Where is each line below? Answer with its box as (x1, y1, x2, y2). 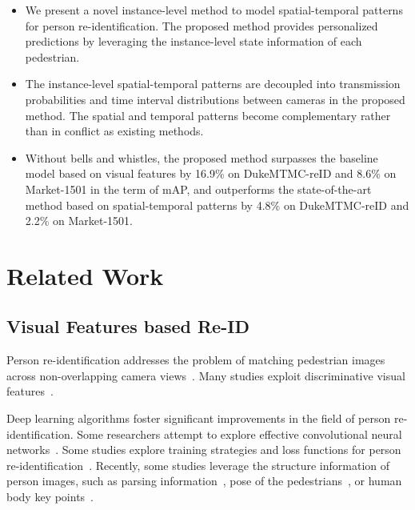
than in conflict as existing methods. (25, 122, 204, 139)
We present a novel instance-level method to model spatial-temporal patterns (25, 2, 403, 18)
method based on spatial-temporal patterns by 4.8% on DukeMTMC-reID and (25, 196, 409, 213)
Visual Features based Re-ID (6, 314, 249, 339)
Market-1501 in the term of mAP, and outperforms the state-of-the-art (25, 180, 372, 197)
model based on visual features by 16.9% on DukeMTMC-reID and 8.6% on (25, 165, 397, 182)
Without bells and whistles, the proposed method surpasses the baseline (25, 149, 378, 166)
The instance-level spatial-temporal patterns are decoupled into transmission (25, 75, 401, 92)
